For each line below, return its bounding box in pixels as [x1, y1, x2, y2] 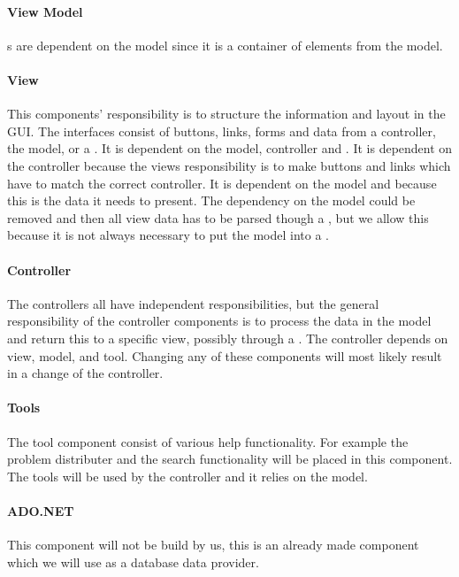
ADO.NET [7, 501, 74, 519]
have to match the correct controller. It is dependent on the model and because [7, 173, 437, 192]
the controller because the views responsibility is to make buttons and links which [7, 156, 451, 174]
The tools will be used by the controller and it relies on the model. [7, 466, 368, 485]
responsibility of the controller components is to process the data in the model [7, 312, 432, 330]
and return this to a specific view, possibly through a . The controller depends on [7, 328, 448, 347]
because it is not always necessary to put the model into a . [7, 226, 329, 244]
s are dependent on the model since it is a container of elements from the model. [7, 35, 443, 54]
